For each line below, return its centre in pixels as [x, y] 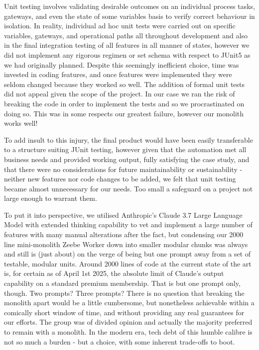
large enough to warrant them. [51, 198]
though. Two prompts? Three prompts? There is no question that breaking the [124, 293]
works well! [21, 123]
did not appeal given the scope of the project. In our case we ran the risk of [120, 94]
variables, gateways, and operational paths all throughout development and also [126, 35]
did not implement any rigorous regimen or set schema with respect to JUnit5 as [127, 54]
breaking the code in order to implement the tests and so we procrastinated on [124, 103]
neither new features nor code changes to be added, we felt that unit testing [120, 179]
